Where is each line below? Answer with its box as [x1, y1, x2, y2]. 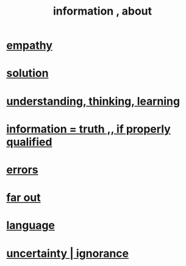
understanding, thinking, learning [6, 94, 181, 108]
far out [6, 191, 41, 205]
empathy [6, 38, 53, 52]
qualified [6, 135, 52, 149]
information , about [52, 4, 152, 18]
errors [6, 163, 38, 177]
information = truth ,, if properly [6, 122, 171, 136]
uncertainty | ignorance [6, 247, 129, 260]
